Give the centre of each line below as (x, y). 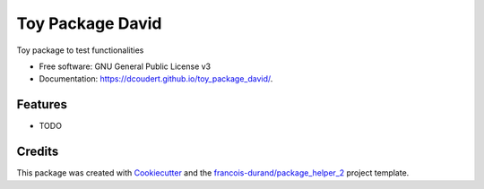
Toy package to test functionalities (80, 50)
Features (42, 104)
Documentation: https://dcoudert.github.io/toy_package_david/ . (156, 79)
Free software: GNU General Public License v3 (125, 66)
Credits (38, 152)
